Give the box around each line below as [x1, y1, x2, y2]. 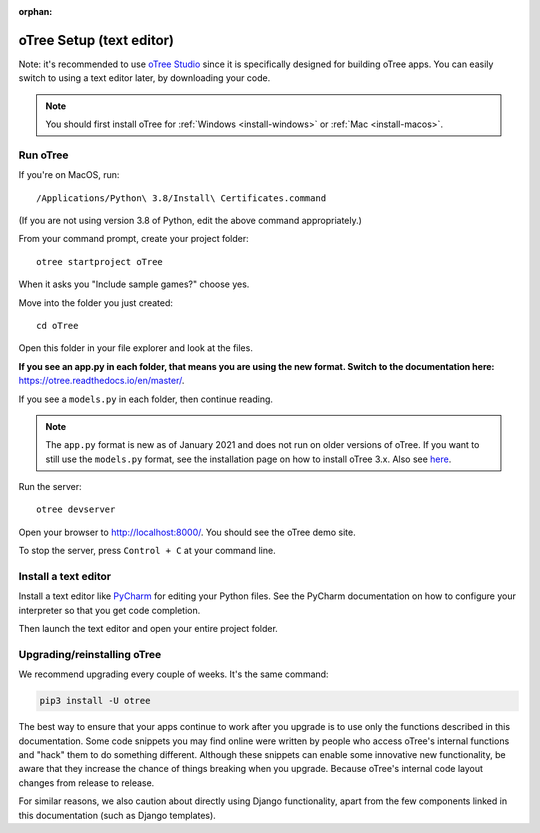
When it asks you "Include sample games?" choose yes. [18, 278, 250, 290]
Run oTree [18, 148, 69, 162]
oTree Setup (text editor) [18, 31, 175, 49]
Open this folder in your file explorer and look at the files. [18, 342, 254, 354]
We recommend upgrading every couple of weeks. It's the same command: [18, 668, 329, 680]
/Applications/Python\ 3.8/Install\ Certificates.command [36, 192, 327, 204]
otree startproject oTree [36, 256, 164, 267]
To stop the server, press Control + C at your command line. [18, 545, 276, 557]
